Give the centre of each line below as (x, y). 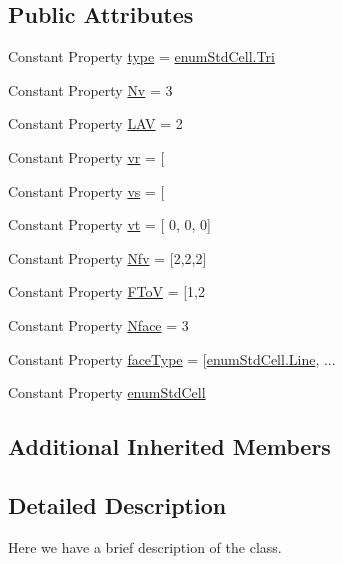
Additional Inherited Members (169, 446)
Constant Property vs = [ (86, 190)
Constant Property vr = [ (86, 156)
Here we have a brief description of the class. (145, 546)
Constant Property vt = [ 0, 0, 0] (109, 224)
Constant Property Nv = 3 (90, 89)
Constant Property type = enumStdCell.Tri (141, 56)
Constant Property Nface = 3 (98, 324)
